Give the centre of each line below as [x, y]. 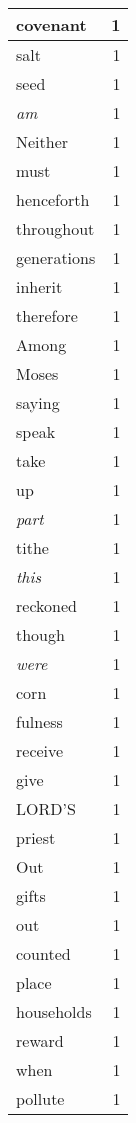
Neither [42, 141]
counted [43, 953]
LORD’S [46, 808]
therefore [47, 315]
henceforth [53, 199]
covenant [51, 24]
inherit [39, 286]
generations [56, 257]
